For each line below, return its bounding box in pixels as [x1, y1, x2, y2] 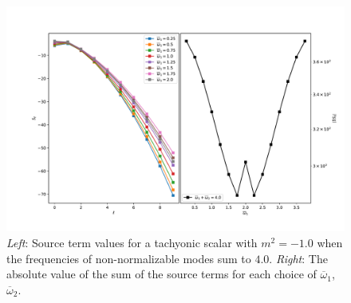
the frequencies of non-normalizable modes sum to [6, 250, 251, 266]
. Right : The [269, 250, 328, 266]
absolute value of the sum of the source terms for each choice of [6, 266, 317, 282]
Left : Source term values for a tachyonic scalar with [6, 234, 258, 250]
